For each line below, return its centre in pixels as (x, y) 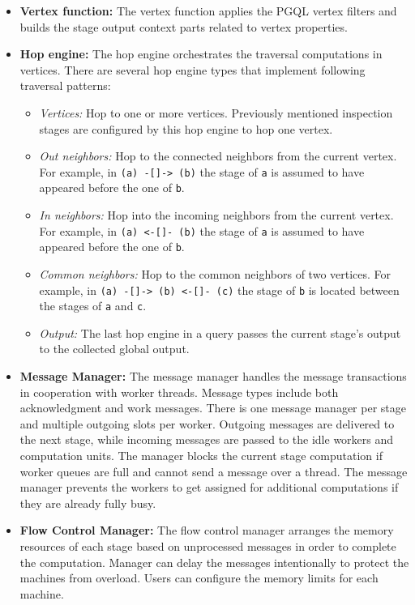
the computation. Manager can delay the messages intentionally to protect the (214, 562)
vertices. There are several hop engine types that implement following (193, 69)
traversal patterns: (65, 85)
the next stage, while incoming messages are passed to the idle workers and (207, 439)
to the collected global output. (114, 349)
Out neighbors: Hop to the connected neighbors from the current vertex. (218, 156)
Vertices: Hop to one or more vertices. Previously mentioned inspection (216, 112)
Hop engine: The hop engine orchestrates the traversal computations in (201, 54)
